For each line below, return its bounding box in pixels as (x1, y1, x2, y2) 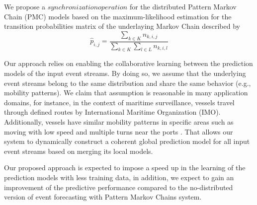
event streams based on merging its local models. (4, 145, 153, 156)
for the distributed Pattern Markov (129, 1, 237, 11)
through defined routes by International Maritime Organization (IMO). (4, 107, 221, 117)
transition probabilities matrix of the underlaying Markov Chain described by (4, 21, 240, 31)
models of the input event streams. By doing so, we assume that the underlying (4, 68, 246, 78)
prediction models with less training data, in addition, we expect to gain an (4, 172, 234, 182)
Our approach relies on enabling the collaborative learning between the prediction (4, 58, 253, 68)
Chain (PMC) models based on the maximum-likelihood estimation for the (4, 11, 232, 21)
